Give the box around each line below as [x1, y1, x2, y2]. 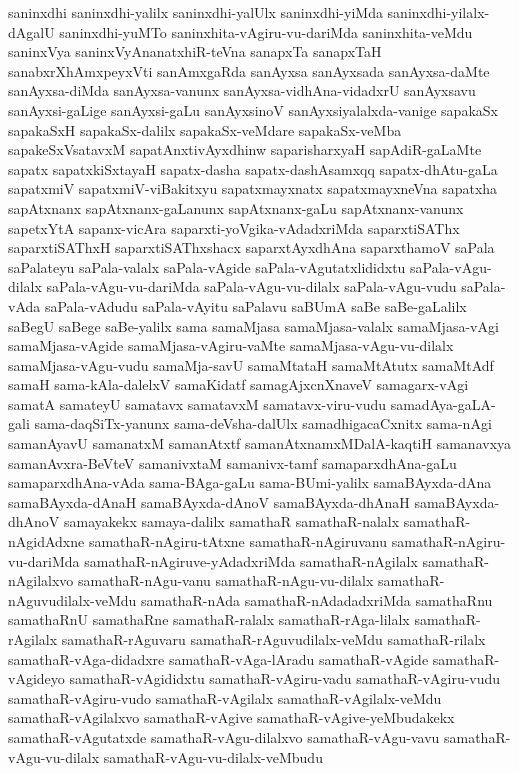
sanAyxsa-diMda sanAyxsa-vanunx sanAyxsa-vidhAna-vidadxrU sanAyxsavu [8, 80, 476, 101]
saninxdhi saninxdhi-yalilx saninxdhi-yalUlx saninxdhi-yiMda [8, 2, 383, 22]
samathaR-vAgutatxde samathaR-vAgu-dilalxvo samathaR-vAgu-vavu [8, 726, 440, 747]
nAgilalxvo [8, 570, 74, 591]
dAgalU [8, 21, 55, 42]
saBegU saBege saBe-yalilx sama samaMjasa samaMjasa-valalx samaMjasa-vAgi [8, 315, 499, 336]
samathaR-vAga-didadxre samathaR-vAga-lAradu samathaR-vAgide [8, 648, 429, 669]
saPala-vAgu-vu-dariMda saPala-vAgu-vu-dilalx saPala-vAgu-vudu [46, 276, 457, 297]
